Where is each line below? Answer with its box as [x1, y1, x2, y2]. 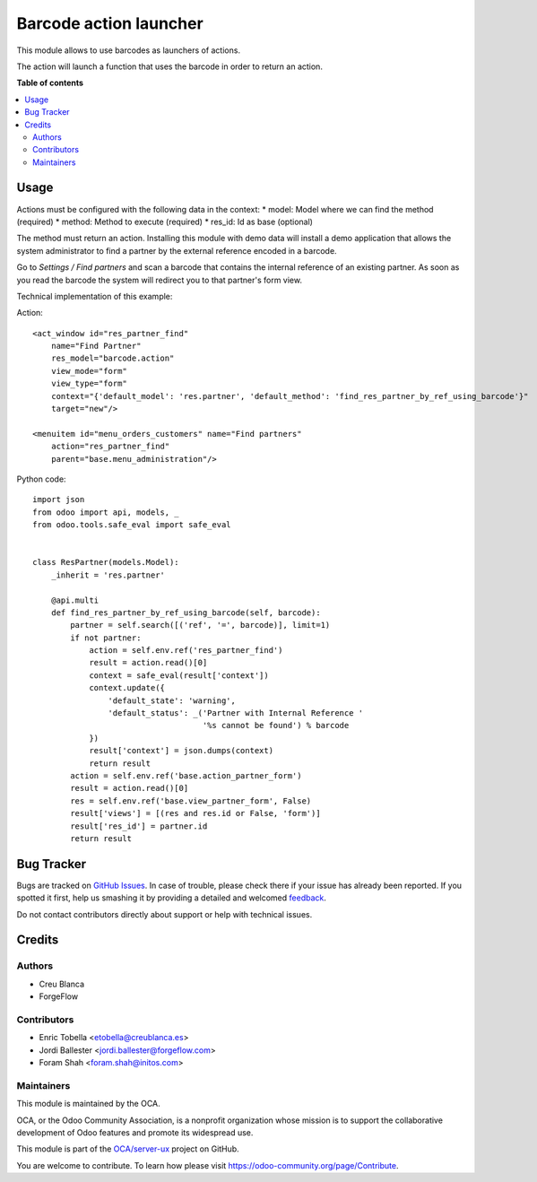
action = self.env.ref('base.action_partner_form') [70, 770, 302, 780]
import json [32, 494, 85, 505]
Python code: [16, 474, 66, 484]
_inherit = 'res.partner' [50, 569, 166, 580]
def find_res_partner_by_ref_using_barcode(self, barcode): [50, 607, 322, 618]
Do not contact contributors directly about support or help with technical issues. [16, 908, 313, 919]
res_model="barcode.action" [50, 353, 175, 363]
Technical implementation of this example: [16, 291, 173, 301]
